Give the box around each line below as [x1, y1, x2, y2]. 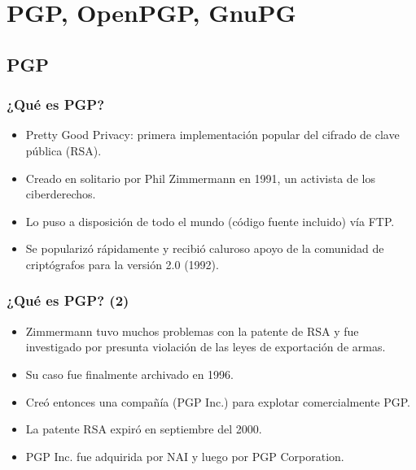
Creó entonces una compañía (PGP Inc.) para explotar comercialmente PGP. [25, 393, 410, 410]
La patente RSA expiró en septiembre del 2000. [25, 420, 262, 437]
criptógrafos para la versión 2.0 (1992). [25, 255, 219, 272]
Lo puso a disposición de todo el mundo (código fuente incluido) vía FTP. [25, 212, 395, 229]
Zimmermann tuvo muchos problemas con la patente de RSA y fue [25, 322, 359, 339]
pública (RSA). [25, 141, 102, 159]
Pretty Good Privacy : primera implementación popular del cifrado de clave [25, 126, 400, 143]
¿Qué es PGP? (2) [7, 290, 129, 311]
